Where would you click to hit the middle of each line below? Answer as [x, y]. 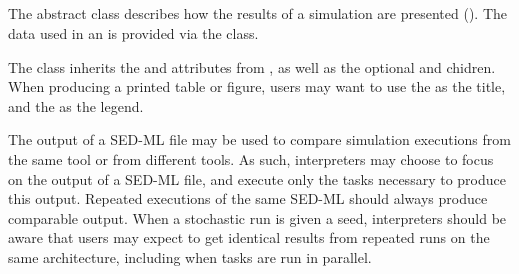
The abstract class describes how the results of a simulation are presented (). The [257, 13]
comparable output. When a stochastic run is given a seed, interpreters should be [257, 217]
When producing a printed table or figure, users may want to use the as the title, [257, 86]
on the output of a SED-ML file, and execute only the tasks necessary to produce [257, 178]
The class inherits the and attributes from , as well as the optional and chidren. [252, 66]
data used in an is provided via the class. [133, 32]
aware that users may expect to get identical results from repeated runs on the [249, 237]
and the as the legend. [76, 105]
